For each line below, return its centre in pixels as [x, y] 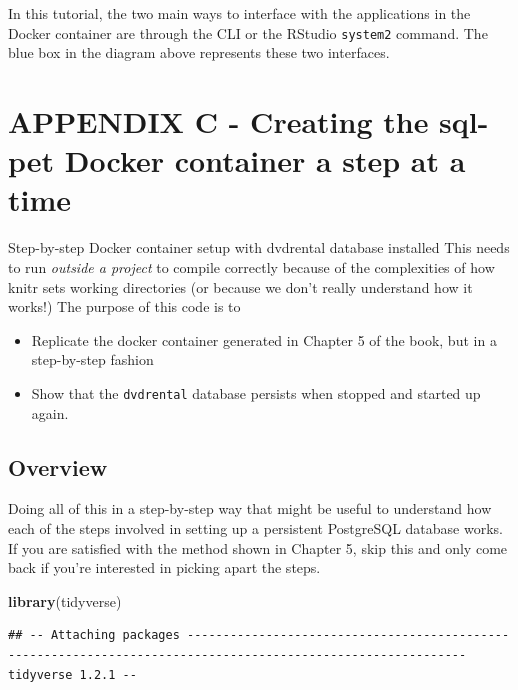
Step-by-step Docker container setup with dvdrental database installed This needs [259, 247]
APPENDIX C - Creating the [218, 121]
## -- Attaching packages [94, 635]
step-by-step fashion [92, 359]
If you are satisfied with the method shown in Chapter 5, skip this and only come [258, 547]
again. [50, 412]
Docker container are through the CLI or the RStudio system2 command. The [248, 32]
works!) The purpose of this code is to [124, 306]
